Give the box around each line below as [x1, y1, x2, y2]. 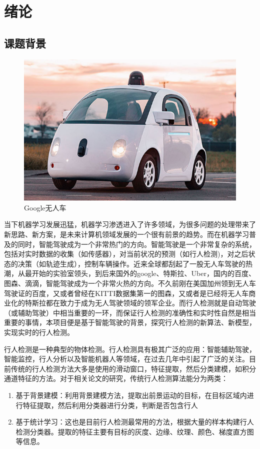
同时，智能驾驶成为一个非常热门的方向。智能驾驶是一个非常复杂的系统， [17, 238, 256, 249]
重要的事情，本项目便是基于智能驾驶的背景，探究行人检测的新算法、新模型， [4, 317, 256, 327]
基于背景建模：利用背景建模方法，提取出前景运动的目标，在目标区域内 [15, 389, 247, 400]
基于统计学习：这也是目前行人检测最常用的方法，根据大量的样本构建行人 [15, 416, 254, 427]
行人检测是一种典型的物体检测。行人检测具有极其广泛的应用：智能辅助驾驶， [4, 343, 256, 354]
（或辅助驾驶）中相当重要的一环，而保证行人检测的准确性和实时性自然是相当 [4, 307, 256, 317]
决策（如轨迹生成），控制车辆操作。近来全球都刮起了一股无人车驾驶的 [17, 258, 245, 268]
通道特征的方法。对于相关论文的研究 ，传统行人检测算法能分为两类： [4, 373, 228, 383]
